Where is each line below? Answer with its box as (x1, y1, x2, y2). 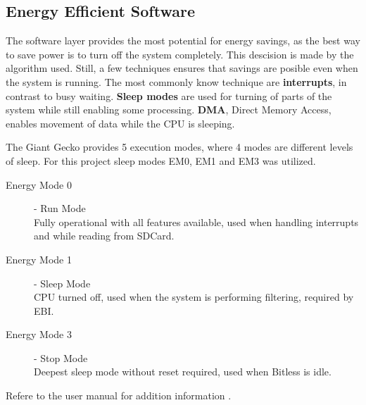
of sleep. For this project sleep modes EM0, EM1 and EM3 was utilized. (6, 153, 316, 168)
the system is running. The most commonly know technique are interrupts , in (6, 74, 347, 89)
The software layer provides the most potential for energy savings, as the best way (6, 33, 360, 48)
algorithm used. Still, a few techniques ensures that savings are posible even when (6, 61, 358, 75)
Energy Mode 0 (6, 177, 72, 192)
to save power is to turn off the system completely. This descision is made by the (6, 46, 354, 61)
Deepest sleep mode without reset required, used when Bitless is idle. (34, 364, 332, 379)
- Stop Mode (34, 350, 88, 365)
